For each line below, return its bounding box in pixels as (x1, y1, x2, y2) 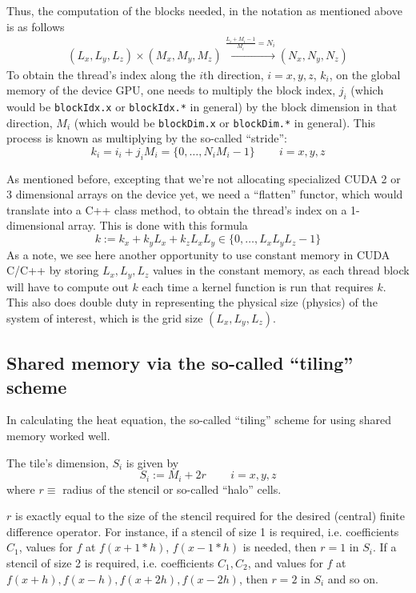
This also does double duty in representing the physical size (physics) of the (6, 294, 378, 311)
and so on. (327, 570, 378, 587)
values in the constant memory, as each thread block (153, 262, 410, 278)
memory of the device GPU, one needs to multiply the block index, (6, 82, 336, 98)
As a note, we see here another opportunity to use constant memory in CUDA (6, 246, 390, 262)
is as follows (6, 18, 65, 34)
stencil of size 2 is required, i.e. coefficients (6, 554, 214, 571)
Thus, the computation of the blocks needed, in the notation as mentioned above (6, 2, 402, 18)
